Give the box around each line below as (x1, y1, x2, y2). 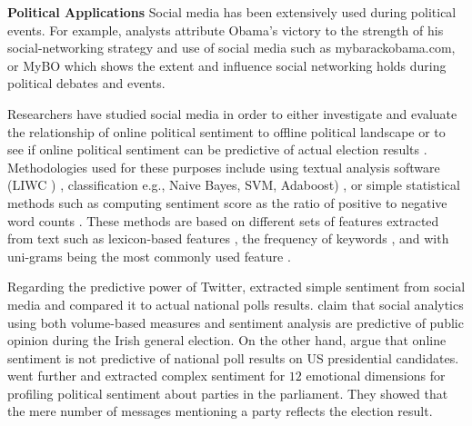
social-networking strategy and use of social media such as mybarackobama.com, (7, 38, 456, 57)
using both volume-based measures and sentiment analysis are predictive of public (7, 312, 464, 332)
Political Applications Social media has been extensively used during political (7, 3, 457, 21)
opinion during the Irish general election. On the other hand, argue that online (7, 331, 447, 350)
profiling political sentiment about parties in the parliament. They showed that (7, 383, 448, 402)
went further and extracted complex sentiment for (7, 366, 286, 385)
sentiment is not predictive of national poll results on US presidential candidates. (7, 348, 459, 367)
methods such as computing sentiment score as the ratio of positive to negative (7, 193, 447, 212)
